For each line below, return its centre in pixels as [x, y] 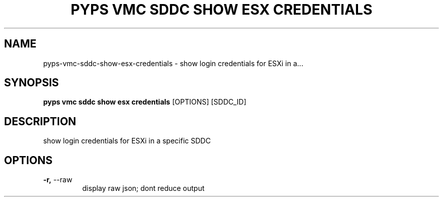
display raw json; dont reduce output [143, 188]
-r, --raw [58, 180]
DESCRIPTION [40, 121]
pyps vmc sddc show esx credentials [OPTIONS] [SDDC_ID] [145, 102]
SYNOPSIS [32, 83]
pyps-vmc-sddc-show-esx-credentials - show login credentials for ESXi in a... [173, 63]
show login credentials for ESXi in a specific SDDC [127, 141]
